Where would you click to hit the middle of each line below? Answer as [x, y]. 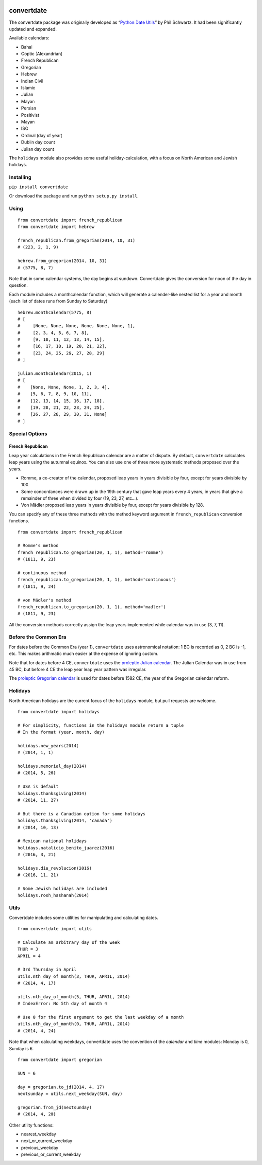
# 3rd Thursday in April [47, 970]
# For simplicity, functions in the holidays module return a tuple [101, 725]
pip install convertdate [38, 187]
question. [18, 285]
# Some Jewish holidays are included [63, 889]
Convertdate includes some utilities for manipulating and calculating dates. [84, 918]
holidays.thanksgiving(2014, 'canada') [65, 821]
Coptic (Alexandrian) [42, 54]
